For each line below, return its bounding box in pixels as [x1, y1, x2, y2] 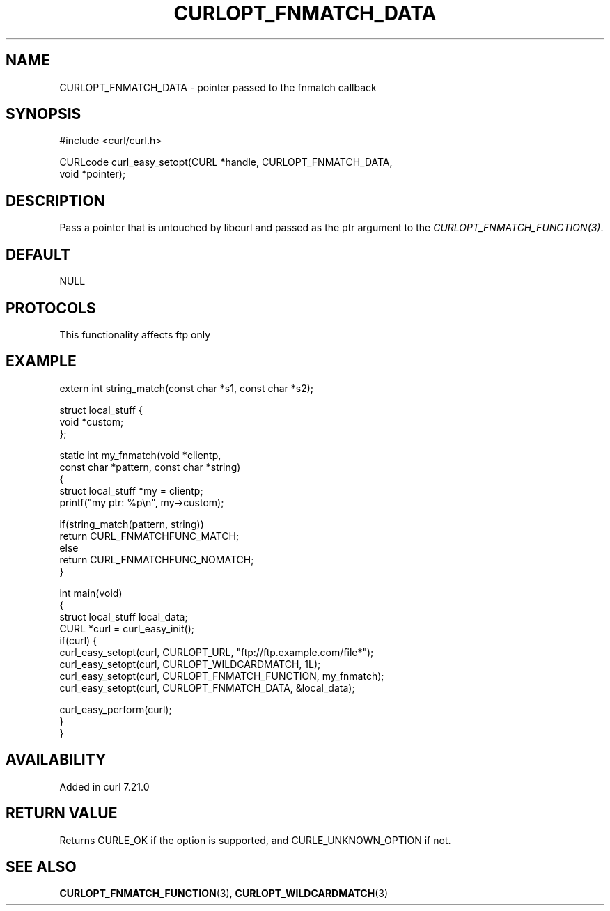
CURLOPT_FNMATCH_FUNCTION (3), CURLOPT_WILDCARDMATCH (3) [59, 887, 389, 900]
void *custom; [59, 415, 124, 428]
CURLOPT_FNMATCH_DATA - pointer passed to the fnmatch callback [59, 81, 377, 93]
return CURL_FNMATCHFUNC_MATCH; [59, 529, 240, 542]
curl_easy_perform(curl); [59, 703, 172, 715]
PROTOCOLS [6, 299, 96, 317]
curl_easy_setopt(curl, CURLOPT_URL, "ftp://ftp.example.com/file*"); [59, 646, 374, 658]
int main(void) [59, 586, 123, 599]
